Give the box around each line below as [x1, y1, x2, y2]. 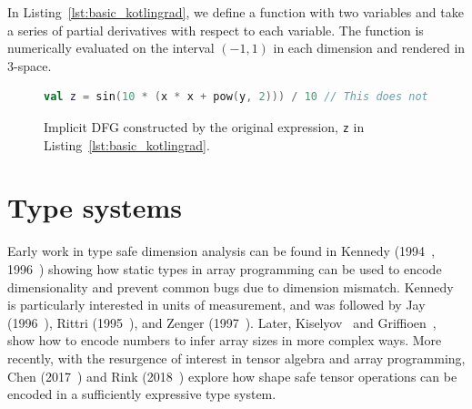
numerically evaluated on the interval [7, 38, 215, 57]
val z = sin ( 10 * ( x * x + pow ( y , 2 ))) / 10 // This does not [44, 90, 428, 104]
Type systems [7, 189, 182, 226]
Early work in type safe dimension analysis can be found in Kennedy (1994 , [7, 241, 436, 261]
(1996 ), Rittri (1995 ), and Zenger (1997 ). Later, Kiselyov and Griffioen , [7, 312, 437, 332]
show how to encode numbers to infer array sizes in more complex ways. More [7, 331, 442, 350]
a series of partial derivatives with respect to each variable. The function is [7, 20, 424, 39]
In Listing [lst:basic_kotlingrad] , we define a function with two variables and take [7, 3, 464, 21]
